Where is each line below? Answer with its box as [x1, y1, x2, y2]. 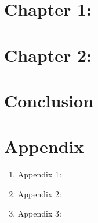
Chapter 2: [4, 43, 92, 67]
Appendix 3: [17, 207, 61, 219]
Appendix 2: [17, 187, 61, 200]
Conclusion [4, 88, 94, 112]
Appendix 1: [17, 168, 61, 180]
